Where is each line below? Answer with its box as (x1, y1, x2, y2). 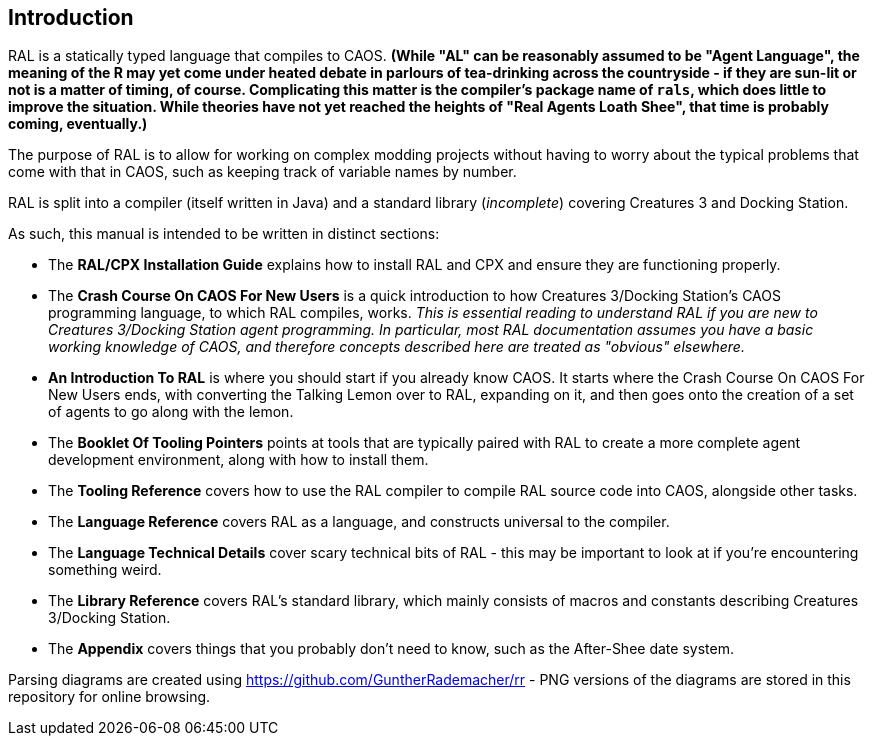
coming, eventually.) (8, 115, 148, 133)
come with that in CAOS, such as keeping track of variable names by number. (8, 163, 517, 181)
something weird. (48, 561, 162, 579)
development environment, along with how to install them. (48, 451, 429, 469)
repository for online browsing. (8, 688, 211, 706)
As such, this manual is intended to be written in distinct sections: (8, 225, 440, 243)
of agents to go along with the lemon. (48, 403, 294, 421)
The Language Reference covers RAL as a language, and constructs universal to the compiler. (48, 513, 670, 531)
